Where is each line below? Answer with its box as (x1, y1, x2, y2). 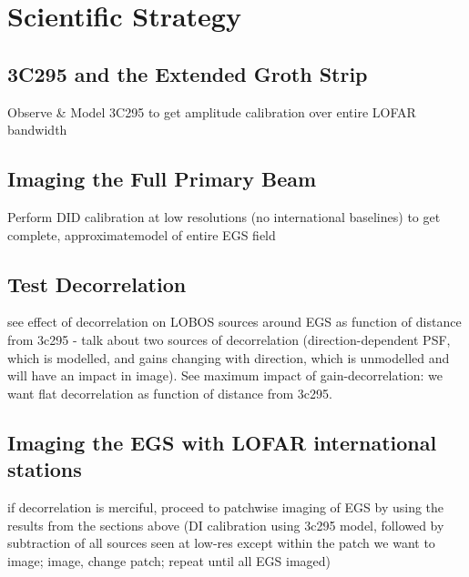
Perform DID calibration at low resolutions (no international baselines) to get (7, 207, 441, 226)
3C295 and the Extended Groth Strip (7, 59, 368, 87)
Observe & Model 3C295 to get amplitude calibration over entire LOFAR (7, 102, 416, 121)
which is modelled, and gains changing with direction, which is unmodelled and (7, 348, 450, 367)
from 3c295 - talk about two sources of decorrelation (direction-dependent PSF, (7, 329, 451, 349)
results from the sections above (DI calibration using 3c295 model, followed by (7, 515, 444, 534)
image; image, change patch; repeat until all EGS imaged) (7, 551, 331, 570)
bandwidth (7, 120, 67, 139)
